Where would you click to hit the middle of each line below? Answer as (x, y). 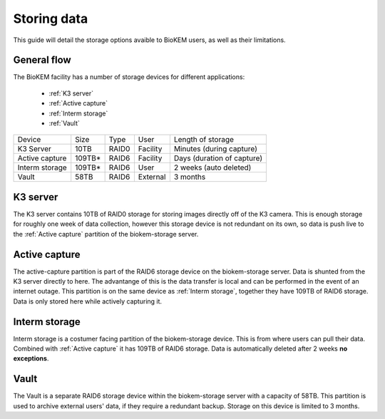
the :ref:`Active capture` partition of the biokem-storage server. (106, 234)
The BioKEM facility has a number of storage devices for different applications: (129, 77)
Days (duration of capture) (218, 158)
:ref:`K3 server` (71, 93)
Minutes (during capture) (216, 149)
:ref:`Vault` (64, 123)
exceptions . (31, 358)
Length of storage (204, 140)
